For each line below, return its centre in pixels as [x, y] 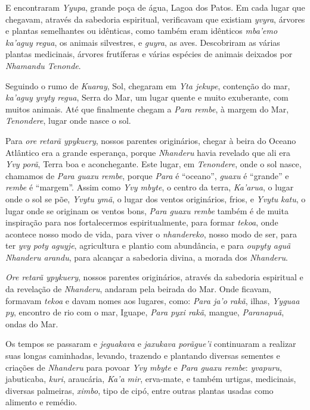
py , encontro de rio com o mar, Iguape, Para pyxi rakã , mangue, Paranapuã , [145, 312]
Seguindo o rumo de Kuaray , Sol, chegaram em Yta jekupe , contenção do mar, [148, 85]
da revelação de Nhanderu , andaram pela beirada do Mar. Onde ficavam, [138, 289]
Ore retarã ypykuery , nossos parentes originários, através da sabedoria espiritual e [154, 277]
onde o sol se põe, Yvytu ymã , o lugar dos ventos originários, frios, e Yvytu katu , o [156, 198]
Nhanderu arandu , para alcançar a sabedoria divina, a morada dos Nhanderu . [147, 257]
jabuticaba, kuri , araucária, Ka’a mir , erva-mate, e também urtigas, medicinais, [151, 379]
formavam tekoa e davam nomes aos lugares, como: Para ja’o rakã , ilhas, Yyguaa [153, 300]
